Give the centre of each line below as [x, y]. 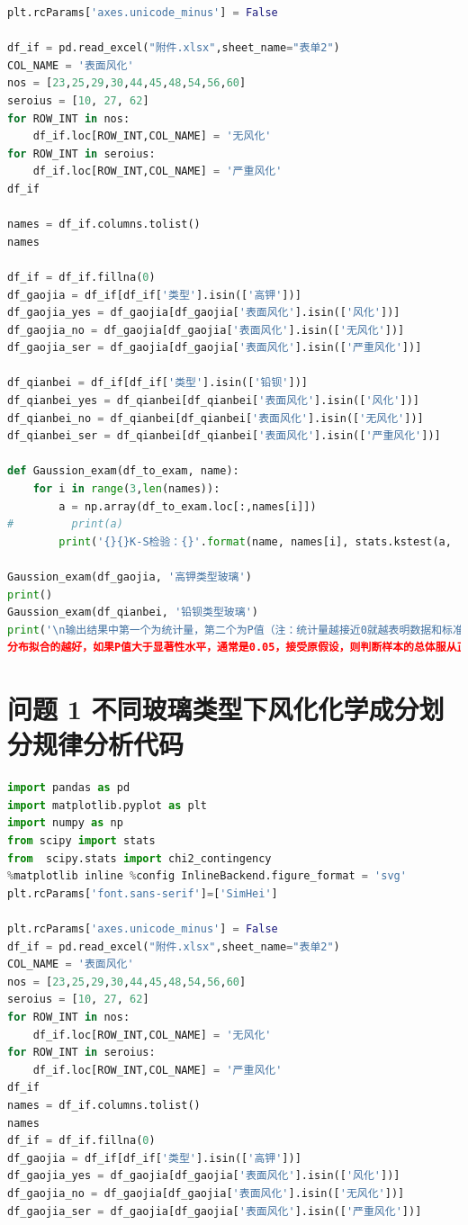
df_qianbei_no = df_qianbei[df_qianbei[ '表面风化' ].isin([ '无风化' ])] [216, 418]
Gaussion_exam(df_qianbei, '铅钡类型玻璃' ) [133, 612]
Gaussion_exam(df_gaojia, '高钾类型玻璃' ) [130, 577]
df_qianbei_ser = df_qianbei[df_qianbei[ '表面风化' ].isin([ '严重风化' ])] [224, 436]
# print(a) [65, 524]
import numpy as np [65, 823]
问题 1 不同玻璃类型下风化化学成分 [213, 709]
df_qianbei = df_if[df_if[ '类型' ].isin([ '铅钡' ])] [157, 383]
